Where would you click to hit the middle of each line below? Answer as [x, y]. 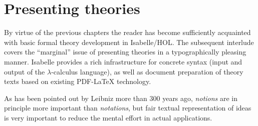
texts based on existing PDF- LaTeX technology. [78, 81]
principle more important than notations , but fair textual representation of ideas [128, 108]
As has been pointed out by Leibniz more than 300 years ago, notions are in [121, 98]
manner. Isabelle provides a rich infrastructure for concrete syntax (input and [123, 61]
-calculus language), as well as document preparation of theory [147, 71]
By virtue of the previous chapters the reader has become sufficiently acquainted [127, 32]
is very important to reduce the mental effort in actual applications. [108, 117]
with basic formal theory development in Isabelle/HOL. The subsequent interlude [129, 42]
